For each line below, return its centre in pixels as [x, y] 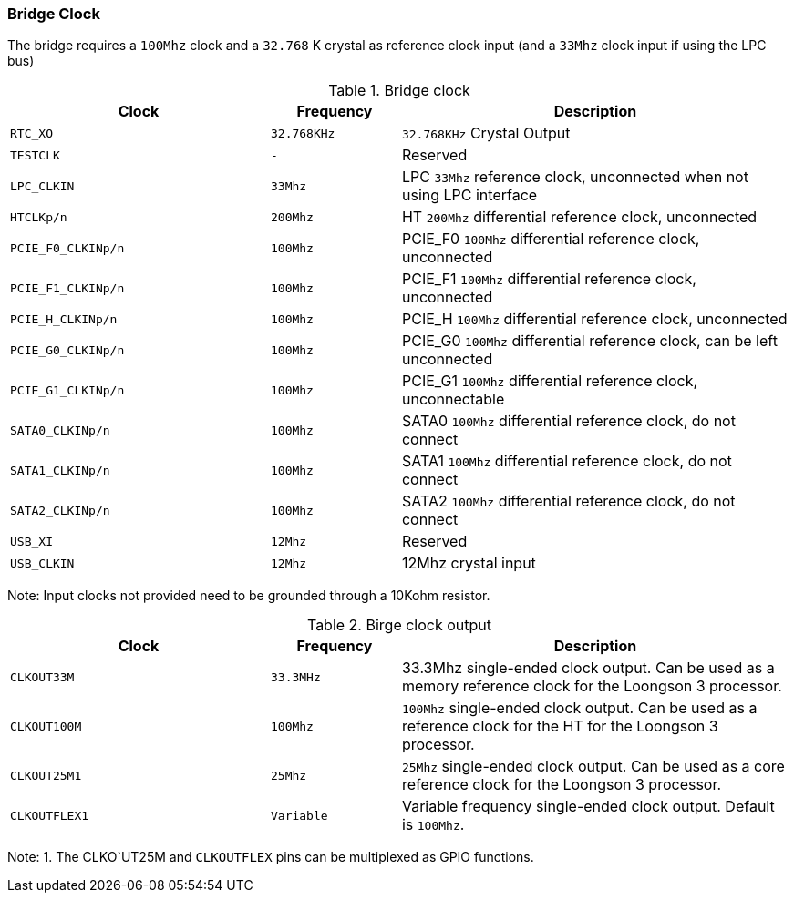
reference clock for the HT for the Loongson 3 [560, 726]
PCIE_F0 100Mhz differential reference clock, [551, 239]
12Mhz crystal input [469, 563]
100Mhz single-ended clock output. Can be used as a [579, 708]
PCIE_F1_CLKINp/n [67, 288]
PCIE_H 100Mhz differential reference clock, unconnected [594, 319]
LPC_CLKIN [42, 186]
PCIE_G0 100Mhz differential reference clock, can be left [589, 341]
